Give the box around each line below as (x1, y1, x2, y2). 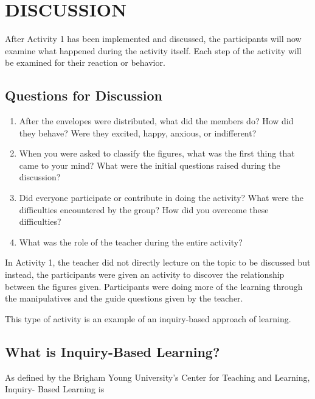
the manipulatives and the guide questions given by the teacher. (5, 292, 243, 305)
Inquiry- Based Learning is (5, 383, 105, 395)
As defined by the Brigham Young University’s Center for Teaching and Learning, (5, 370, 310, 383)
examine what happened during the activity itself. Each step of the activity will (5, 44, 302, 57)
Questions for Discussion (5, 86, 162, 105)
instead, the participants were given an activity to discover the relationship (5, 268, 285, 281)
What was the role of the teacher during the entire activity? (19, 235, 243, 248)
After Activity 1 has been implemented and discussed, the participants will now (5, 32, 302, 45)
